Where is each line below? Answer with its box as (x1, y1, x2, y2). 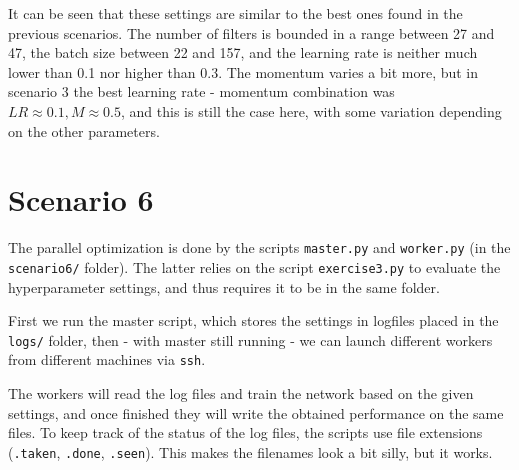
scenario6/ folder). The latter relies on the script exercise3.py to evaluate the (8, 256, 501, 277)
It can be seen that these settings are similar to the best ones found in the (8, 3, 463, 23)
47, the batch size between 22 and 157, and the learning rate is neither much (8, 42, 478, 63)
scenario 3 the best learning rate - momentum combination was (8, 81, 395, 102)
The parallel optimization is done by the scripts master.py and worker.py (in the (8, 237, 511, 258)
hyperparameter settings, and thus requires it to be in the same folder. (8, 276, 440, 297)
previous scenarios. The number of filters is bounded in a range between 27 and (8, 22, 495, 43)
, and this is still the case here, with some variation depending (120, 100, 502, 121)
